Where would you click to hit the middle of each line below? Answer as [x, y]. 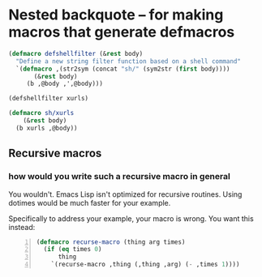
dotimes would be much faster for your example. [90, 202]
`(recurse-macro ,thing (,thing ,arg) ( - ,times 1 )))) [145, 265]
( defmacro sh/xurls [41, 113]
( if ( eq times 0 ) [73, 249]
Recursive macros [55, 153]
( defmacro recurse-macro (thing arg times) [111, 242]
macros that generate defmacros [122, 32]
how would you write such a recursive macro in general [120, 177]
